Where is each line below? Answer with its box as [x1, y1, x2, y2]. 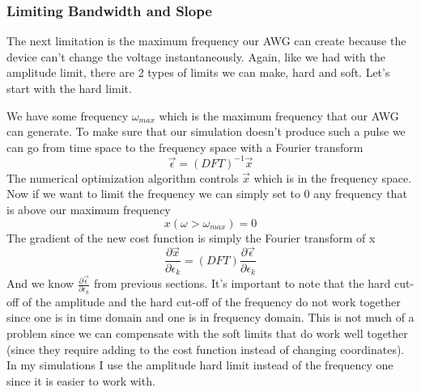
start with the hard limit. [6, 80, 132, 96]
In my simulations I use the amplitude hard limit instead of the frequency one [6, 356, 393, 373]
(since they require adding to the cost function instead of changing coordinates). [6, 340, 405, 357]
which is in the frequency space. [253, 169, 412, 186]
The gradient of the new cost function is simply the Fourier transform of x [6, 229, 376, 246]
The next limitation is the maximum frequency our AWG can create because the [6, 32, 406, 49]
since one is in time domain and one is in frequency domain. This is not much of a [6, 309, 415, 326]
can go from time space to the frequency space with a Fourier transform [6, 138, 364, 155]
